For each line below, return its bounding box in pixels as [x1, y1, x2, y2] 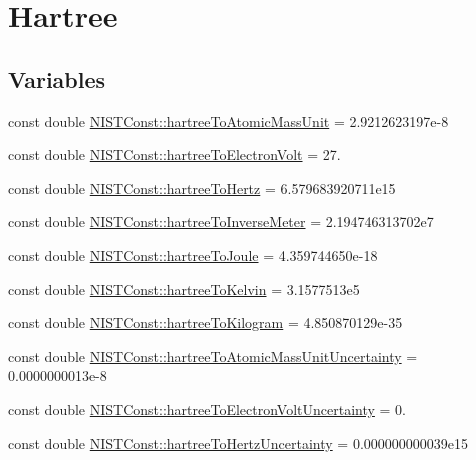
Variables [8, 63, 106, 94]
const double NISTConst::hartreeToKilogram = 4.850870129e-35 [8, 312, 403, 333]
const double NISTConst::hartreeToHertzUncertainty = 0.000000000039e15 [8, 432, 468, 453]
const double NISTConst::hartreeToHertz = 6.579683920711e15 [8, 177, 396, 198]
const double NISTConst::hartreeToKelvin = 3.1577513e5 [8, 278, 360, 299]
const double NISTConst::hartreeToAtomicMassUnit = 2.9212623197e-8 [8, 110, 449, 131]
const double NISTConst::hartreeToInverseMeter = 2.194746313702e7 [8, 211, 434, 232]
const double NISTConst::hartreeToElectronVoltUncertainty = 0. [8, 398, 406, 419]
